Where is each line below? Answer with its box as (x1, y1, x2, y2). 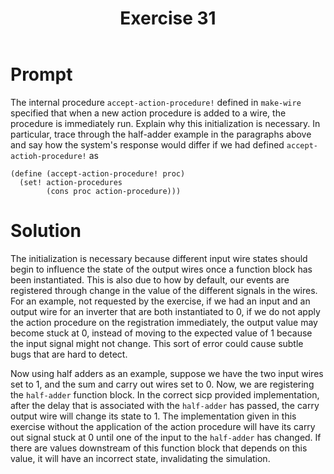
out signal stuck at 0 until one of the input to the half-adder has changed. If (10, 431, 322, 443)
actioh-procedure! (10, 151, 87, 161)
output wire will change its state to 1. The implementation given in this (10, 410, 297, 422)
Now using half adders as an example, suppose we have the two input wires (10, 367, 324, 379)
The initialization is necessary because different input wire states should (10, 252, 308, 264)
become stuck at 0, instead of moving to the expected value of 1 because (10, 327, 313, 339)
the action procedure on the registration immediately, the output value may (10, 316, 318, 328)
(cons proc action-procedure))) (46, 186, 182, 196)
